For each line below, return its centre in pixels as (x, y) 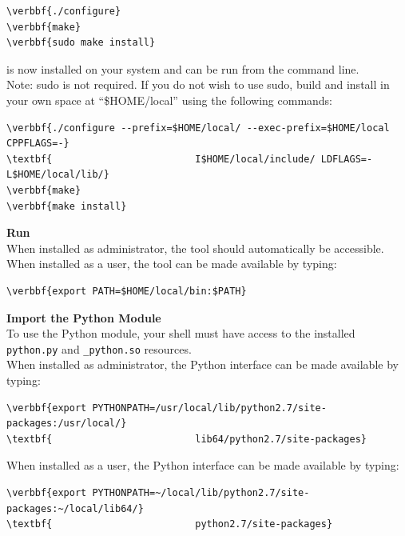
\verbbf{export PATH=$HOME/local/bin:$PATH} (127, 291)
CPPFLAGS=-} (38, 144)
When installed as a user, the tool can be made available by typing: (172, 264)
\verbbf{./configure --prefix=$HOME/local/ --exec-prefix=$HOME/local (198, 128)
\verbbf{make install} (67, 206)
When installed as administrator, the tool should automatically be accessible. (195, 248)
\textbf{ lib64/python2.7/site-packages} (187, 439)
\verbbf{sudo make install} (81, 43)
